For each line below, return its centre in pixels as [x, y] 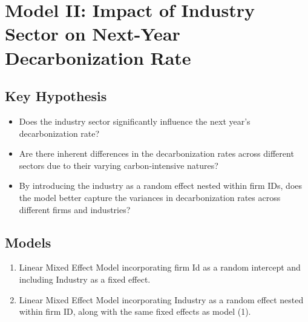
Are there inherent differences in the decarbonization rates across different [156, 153]
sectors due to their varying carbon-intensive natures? [119, 165]
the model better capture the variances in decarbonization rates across [150, 197]
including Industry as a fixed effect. [85, 279]
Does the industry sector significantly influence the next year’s [135, 121]
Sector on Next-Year [93, 34]
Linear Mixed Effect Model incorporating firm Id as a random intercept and [160, 267]
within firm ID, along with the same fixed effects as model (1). [135, 311]
